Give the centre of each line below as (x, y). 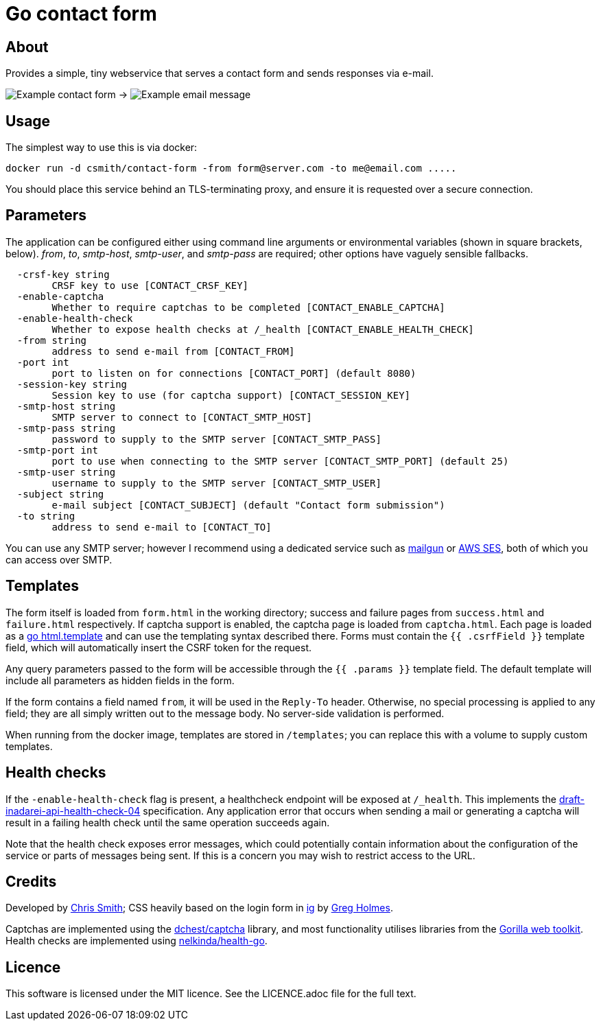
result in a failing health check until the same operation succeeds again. (168, 822)
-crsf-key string (63, 274)
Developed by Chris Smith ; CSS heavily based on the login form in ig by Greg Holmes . (199, 908)
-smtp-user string (66, 472)
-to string (46, 516)
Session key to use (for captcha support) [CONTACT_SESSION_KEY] (231, 395)
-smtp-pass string (66, 428)
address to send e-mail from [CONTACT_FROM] (173, 351)
